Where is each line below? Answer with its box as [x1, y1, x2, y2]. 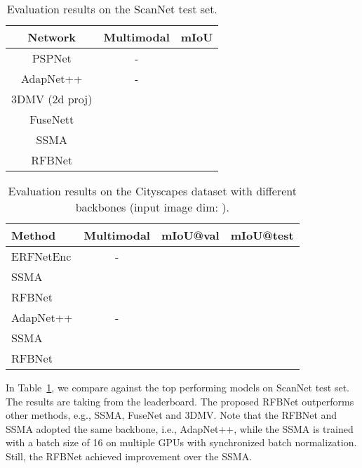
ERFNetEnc [11, 248, 72, 264]
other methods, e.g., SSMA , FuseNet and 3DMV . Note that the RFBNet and [6, 408, 337, 422]
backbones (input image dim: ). [75, 199, 229, 215]
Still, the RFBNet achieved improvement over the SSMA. [6, 448, 253, 463]
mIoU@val [161, 227, 220, 243]
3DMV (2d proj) [11, 91, 93, 107]
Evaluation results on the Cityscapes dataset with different [8, 183, 297, 199]
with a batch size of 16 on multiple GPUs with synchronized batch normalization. [6, 435, 357, 450]
